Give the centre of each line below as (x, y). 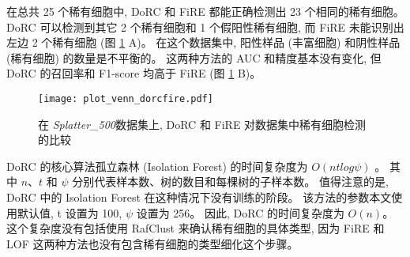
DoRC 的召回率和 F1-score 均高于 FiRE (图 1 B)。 (134, 73)
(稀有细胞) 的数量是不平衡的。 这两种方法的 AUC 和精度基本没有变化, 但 (194, 57)
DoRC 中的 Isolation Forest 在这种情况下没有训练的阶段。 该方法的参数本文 (199, 197)
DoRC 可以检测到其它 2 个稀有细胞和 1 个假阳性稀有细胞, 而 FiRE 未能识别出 (205, 26)
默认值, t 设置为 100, (70, 212)
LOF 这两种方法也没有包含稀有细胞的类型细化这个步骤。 (152, 243)
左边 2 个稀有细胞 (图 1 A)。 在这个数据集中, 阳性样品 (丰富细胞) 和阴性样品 (203, 42)
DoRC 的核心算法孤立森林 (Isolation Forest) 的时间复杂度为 (157, 166)
